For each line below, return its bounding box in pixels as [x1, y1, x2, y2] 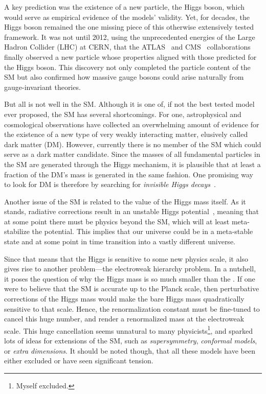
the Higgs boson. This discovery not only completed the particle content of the [4, 61, 251, 72]
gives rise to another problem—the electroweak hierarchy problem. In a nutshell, [4, 263, 256, 274]
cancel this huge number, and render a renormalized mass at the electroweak [4, 313, 245, 324]
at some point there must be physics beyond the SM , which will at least [4, 216, 230, 226]
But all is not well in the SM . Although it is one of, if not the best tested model [4, 99, 255, 109]
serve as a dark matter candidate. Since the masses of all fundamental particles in [4, 149, 260, 159]
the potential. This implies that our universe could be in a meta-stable [32, 226, 253, 237]
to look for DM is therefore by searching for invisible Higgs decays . [4, 179, 216, 190]
